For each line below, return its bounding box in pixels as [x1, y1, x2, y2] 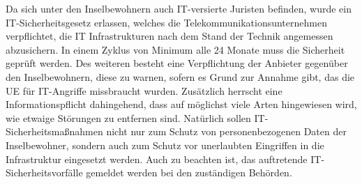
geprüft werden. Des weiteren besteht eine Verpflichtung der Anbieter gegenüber [6, 56, 348, 70]
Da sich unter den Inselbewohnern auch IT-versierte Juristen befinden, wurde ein [6, 1, 352, 15]
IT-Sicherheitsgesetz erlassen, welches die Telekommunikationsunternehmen [6, 15, 327, 29]
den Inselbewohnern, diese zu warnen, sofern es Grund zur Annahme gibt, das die [6, 69, 355, 84]
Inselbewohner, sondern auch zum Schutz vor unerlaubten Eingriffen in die [6, 137, 324, 152]
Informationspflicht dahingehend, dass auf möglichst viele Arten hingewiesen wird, [6, 97, 357, 112]
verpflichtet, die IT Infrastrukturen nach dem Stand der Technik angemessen [6, 29, 333, 43]
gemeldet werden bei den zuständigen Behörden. [86, 165, 292, 180]
